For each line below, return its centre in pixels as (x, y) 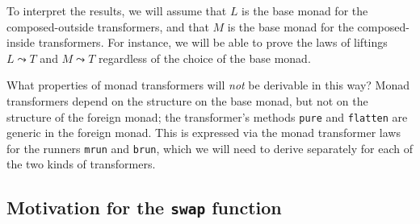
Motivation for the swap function (144, 207)
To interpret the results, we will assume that (117, 10)
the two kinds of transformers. (81, 164)
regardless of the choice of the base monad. (204, 58)
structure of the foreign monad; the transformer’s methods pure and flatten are (207, 116)
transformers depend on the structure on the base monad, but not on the (187, 100)
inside (21, 42)
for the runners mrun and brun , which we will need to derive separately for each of (210, 148)
